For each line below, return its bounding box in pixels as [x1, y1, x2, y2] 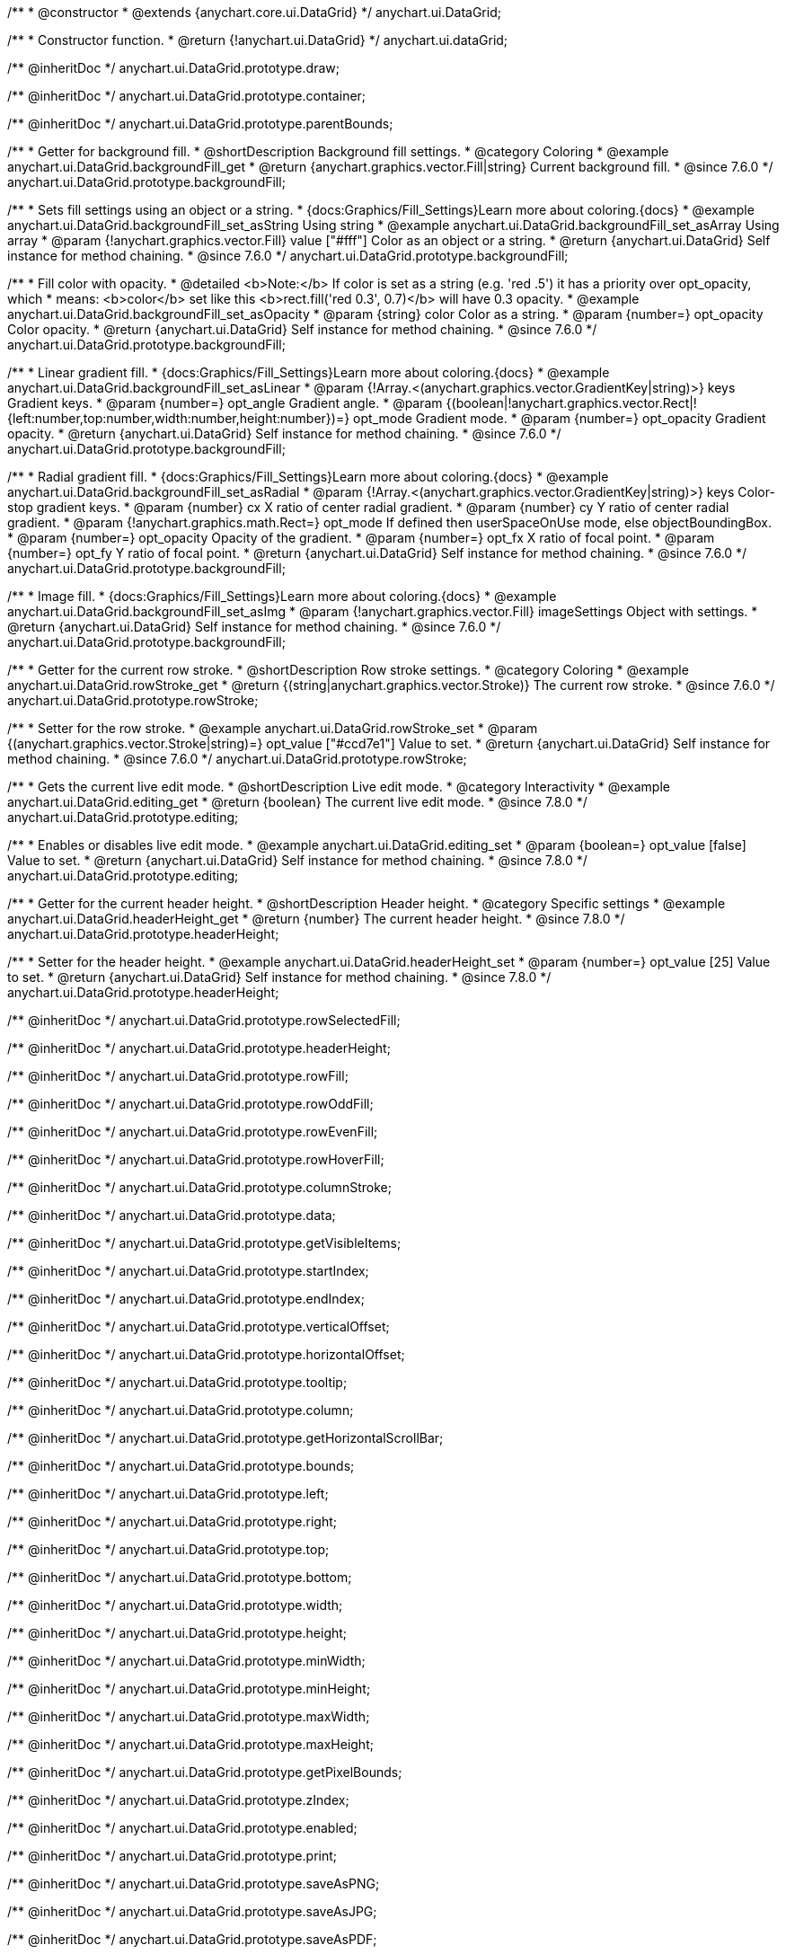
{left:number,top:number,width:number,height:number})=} [7, 411, 350, 426]
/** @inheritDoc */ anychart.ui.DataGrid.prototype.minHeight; [7, 1681, 371, 1696]
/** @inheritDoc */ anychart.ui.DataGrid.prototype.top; [7, 1542, 330, 1557]
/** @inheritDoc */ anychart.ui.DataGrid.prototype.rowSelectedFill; [7, 1012, 401, 1028]
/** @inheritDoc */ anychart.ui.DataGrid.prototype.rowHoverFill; [7, 1152, 384, 1167]
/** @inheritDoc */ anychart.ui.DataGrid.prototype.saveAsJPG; [7, 1904, 377, 1919]
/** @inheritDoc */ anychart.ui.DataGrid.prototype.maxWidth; [7, 1709, 370, 1724]
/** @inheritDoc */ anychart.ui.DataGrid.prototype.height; [7, 1625, 348, 1640]
